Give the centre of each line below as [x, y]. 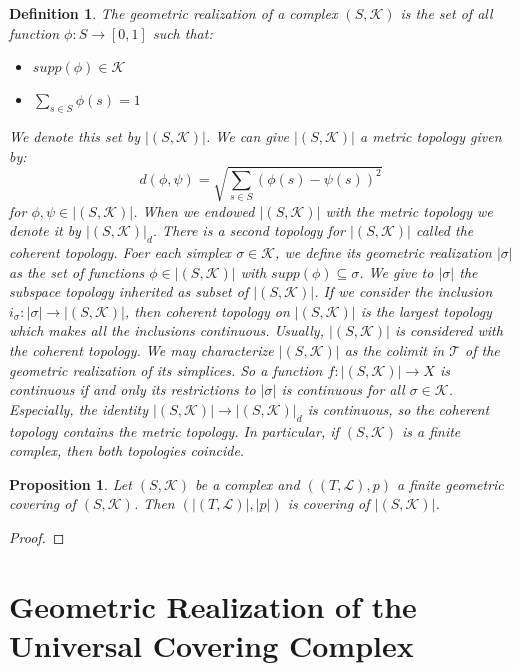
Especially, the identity [79, 408]
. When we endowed [194, 210]
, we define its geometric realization [383, 252]
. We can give [247, 135]
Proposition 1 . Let [70, 483]
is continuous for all [343, 389]
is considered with [448, 330]
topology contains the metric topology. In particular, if [174, 430]
